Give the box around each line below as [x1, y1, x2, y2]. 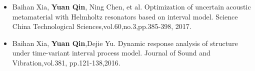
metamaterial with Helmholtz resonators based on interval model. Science [12, 11, 238, 21]
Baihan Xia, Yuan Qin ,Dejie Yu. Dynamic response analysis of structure [12, 37, 238, 48]
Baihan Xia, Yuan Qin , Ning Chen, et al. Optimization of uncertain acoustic [12, 1, 251, 11]
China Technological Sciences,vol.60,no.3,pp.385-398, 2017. [12, 21, 191, 31]
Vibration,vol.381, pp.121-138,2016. [12, 57, 120, 67]
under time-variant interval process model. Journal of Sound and [12, 47, 210, 58]
